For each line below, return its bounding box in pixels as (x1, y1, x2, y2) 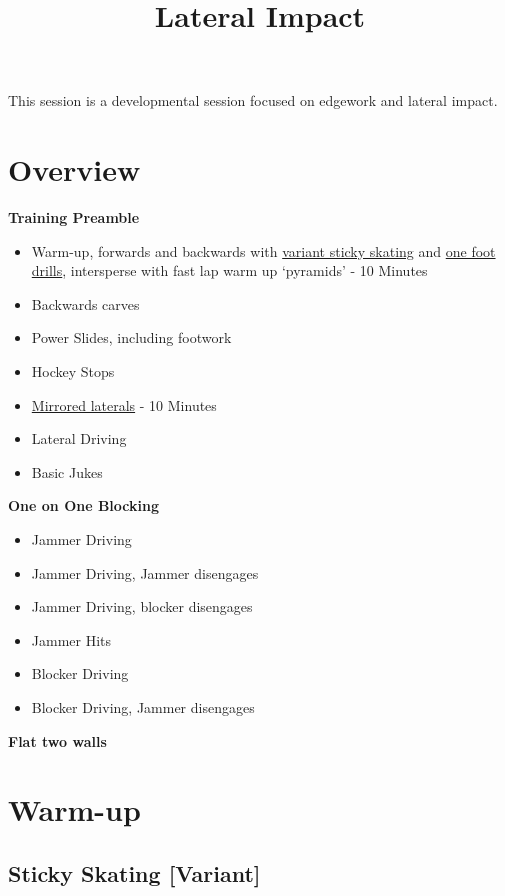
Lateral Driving (31, 428, 127, 449)
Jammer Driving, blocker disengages (31, 596, 253, 617)
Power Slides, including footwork (31, 327, 232, 348)
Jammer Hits (31, 629, 112, 650)
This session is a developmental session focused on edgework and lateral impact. (8, 90, 498, 111)
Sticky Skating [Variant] (8, 857, 261, 888)
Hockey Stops (31, 361, 115, 382)
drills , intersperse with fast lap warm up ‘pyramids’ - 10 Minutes (31, 260, 428, 281)
